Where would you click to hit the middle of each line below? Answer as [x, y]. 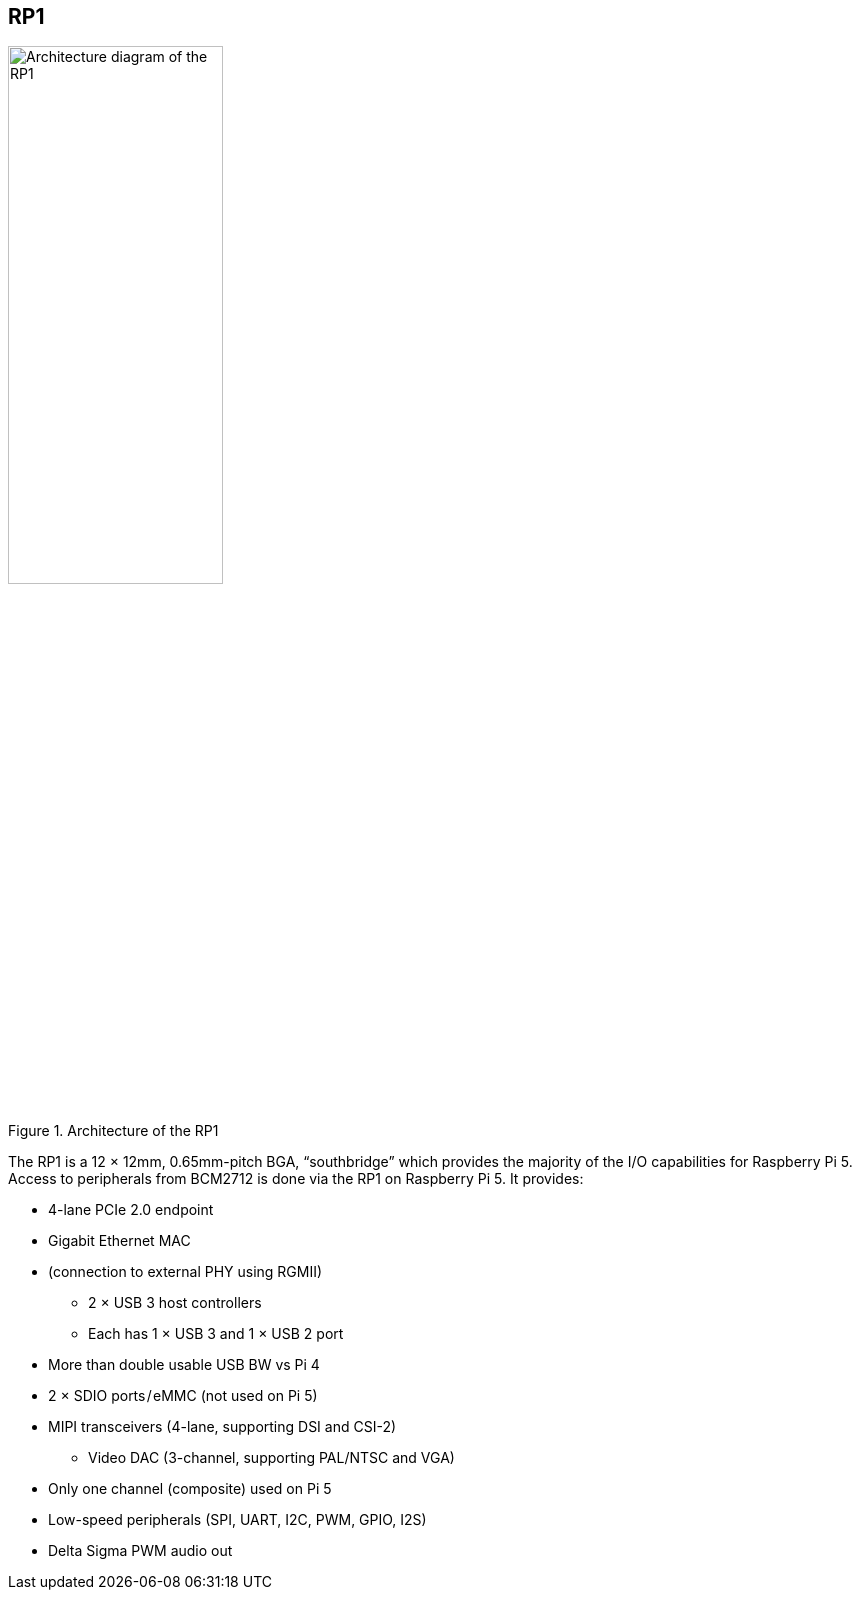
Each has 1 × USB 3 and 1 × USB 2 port [216, 1334]
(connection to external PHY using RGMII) [185, 1272]
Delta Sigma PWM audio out [140, 1551]
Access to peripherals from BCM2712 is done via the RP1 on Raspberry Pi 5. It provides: [296, 1179]
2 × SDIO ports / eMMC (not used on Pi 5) [183, 1396]
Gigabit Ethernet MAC [119, 1241]
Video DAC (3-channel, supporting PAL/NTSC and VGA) [271, 1458]
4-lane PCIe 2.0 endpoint [131, 1210]
